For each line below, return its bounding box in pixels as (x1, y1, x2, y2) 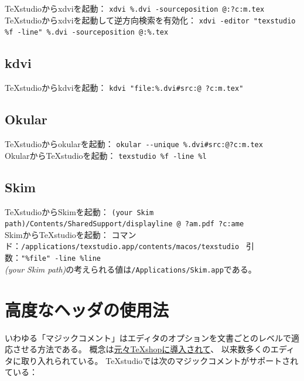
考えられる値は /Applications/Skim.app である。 (74, 263, 257, 275)
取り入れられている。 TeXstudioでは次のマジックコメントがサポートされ (21, 354, 299, 366)
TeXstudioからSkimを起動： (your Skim (5, 205, 154, 217)
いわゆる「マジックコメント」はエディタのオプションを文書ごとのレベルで (5, 331, 291, 343)
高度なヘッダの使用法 (5, 297, 169, 321)
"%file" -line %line (21, 254, 101, 263)
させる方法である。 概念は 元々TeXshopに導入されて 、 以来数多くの (12, 343, 271, 355)
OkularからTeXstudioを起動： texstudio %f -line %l (5, 149, 207, 161)
